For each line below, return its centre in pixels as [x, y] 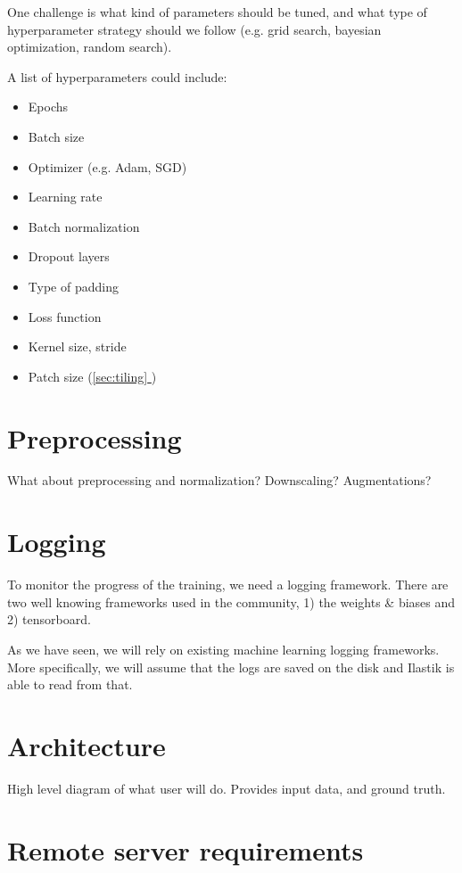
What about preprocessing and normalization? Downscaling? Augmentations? [219, 480]
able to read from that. [70, 684]
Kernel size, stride [77, 346]
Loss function [65, 316]
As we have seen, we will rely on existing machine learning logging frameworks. [223, 649]
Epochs [48, 107]
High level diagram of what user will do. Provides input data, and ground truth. [227, 788]
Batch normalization [84, 226]
